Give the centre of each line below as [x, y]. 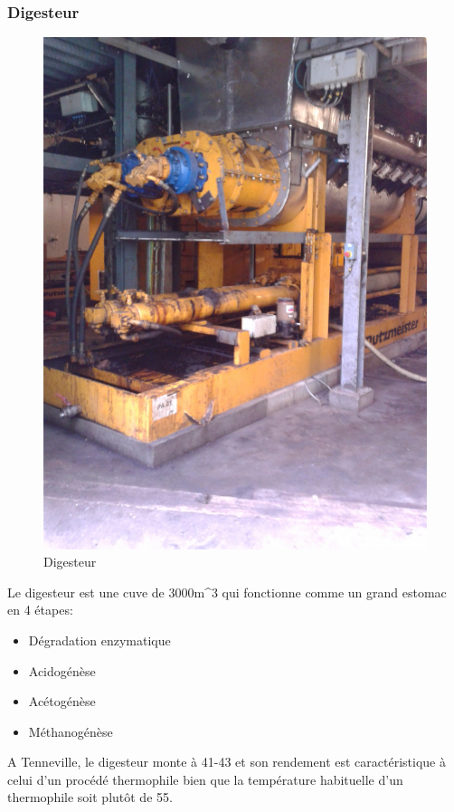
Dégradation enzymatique [99, 640]
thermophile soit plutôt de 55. [90, 797]
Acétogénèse [62, 701]
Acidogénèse [62, 670]
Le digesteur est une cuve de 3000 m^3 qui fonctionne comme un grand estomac [227, 592]
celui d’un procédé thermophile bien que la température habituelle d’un [205, 779]
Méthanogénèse [71, 731]
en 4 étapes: [40, 610]
